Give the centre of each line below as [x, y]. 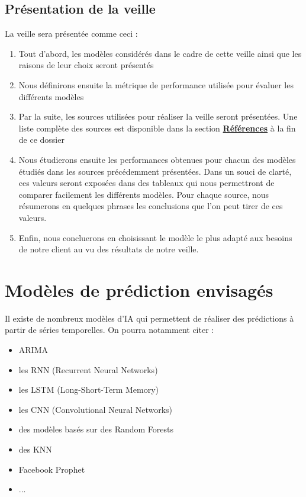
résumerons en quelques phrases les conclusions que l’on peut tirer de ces [151, 206]
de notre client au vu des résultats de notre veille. [109, 249]
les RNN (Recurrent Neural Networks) [88, 369]
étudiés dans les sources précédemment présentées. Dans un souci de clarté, [155, 171]
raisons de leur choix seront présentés [86, 65]
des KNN [35, 449]
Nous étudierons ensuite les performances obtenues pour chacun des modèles [157, 159]
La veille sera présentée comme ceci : [71, 33]
